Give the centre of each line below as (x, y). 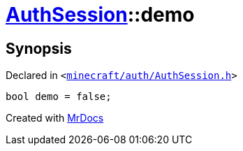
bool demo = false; (59, 97)
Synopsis (39, 48)
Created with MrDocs (55, 118)
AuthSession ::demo (100, 15)
